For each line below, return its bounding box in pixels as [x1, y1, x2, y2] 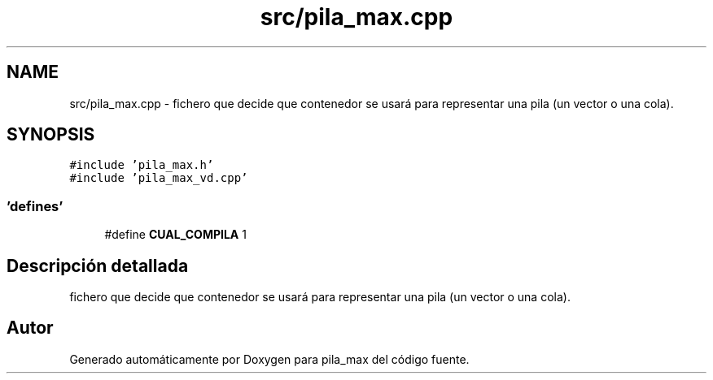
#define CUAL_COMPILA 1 [104, 227, 247, 242]
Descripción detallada [7, 255, 189, 276]
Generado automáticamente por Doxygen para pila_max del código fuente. [69, 352, 470, 366]
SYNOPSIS [7, 124, 95, 145]
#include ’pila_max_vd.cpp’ [69, 171, 248, 185]
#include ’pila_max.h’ [69, 158, 214, 172]
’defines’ [7, 197, 63, 214]
